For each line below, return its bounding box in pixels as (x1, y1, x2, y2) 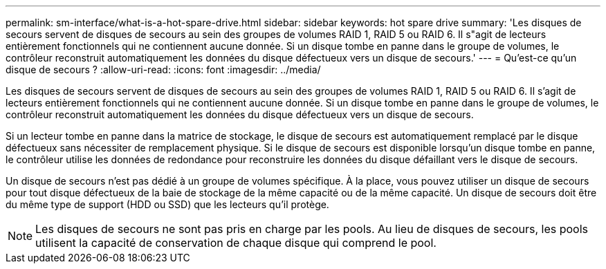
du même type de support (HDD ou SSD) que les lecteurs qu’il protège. (6, 198, 329, 210)
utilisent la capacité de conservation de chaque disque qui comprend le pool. (35, 236, 437, 250)
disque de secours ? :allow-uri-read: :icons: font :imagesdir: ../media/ (6, 64, 321, 75)
